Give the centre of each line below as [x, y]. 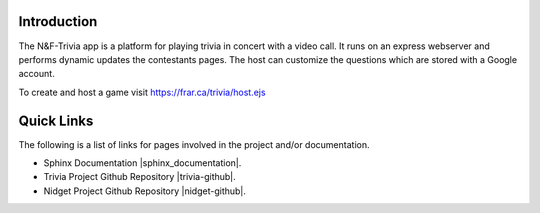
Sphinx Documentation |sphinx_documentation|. [142, 162]
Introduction [58, 21]
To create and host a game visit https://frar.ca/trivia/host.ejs [142, 92]
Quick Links [56, 120]
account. [36, 74]
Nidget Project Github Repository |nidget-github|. [145, 191]
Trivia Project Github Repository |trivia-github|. [140, 177]
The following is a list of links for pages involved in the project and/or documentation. [194, 144]
